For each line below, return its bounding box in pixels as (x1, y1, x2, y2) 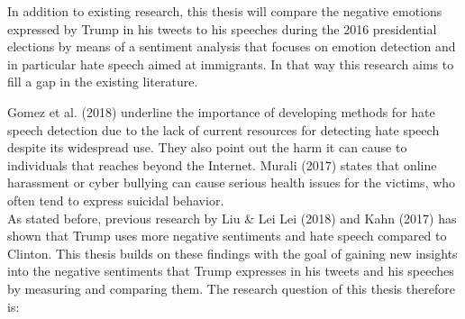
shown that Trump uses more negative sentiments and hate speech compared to (7, 226, 447, 245)
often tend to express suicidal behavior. (7, 190, 224, 209)
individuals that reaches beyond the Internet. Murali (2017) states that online (7, 155, 437, 174)
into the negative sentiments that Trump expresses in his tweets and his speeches (7, 261, 454, 280)
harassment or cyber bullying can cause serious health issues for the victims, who (7, 173, 456, 192)
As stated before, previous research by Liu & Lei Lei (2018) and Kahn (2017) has (7, 208, 457, 227)
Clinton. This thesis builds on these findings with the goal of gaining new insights (7, 243, 458, 262)
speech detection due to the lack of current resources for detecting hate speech (7, 120, 440, 139)
